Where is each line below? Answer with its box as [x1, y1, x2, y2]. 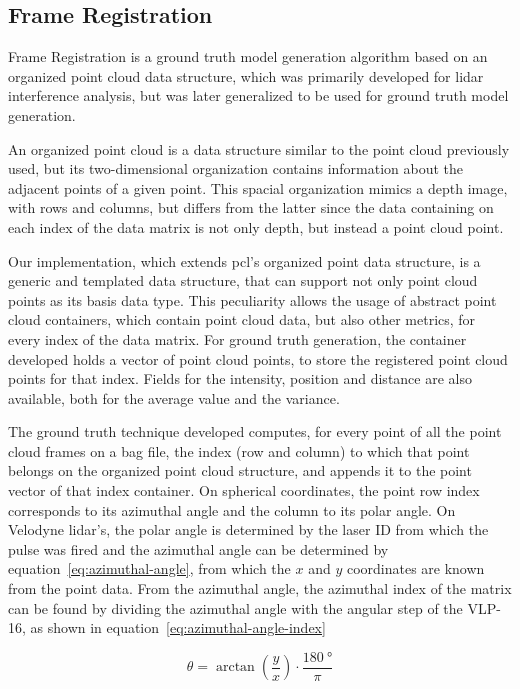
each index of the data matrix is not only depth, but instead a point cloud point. [8, 216, 504, 237]
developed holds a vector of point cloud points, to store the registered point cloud [8, 348, 508, 369]
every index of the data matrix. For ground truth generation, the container [8, 328, 467, 349]
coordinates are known [346, 558, 485, 579]
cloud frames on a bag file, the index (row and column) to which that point [8, 440, 470, 461]
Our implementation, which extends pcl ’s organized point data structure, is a [8, 250, 481, 271]
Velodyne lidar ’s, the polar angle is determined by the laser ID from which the [8, 519, 489, 540]
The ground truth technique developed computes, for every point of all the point [8, 421, 502, 442]
